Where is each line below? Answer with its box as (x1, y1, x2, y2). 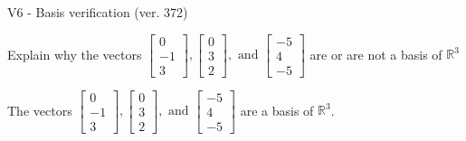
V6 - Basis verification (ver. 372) (7, 3, 188, 21)
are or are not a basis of (309, 44, 442, 63)
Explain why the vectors (7, 44, 142, 63)
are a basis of (240, 100, 314, 119)
